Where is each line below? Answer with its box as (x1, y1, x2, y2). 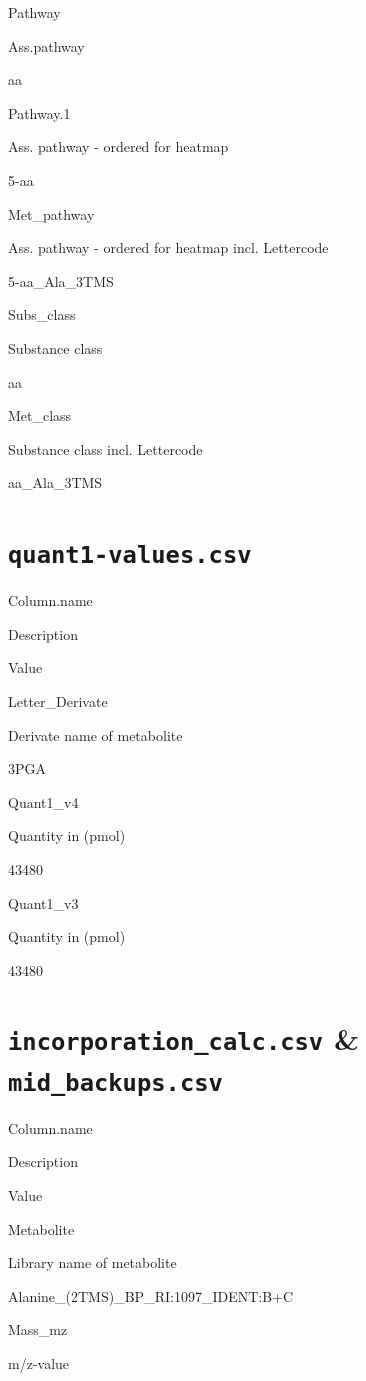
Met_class (8, 405, 72, 426)
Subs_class (8, 304, 76, 325)
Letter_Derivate (8, 690, 108, 711)
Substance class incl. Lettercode (8, 438, 203, 459)
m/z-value (8, 1353, 70, 1373)
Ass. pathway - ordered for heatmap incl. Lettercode (8, 237, 329, 258)
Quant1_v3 (8, 892, 79, 913)
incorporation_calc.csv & (8, 1018, 359, 1059)
